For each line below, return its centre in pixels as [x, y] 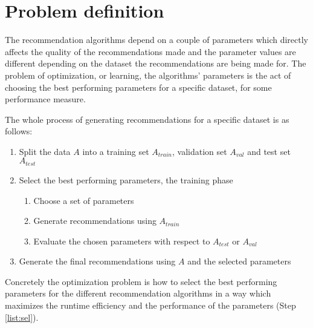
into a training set [116, 151]
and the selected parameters [239, 261]
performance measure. [45, 99]
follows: [19, 131]
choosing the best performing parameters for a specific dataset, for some [138, 87]
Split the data [45, 151]
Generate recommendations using [95, 221]
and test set [269, 151]
